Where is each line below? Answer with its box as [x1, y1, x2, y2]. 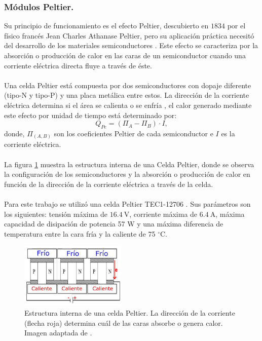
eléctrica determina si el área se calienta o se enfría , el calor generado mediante [4, 99, 252, 110]
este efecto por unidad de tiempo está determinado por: [4, 109, 177, 120]
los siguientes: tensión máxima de [4, 208, 108, 219]
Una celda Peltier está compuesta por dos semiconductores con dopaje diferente [4, 80, 251, 90]
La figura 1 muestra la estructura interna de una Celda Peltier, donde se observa [4, 159, 254, 169]
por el [227, 20, 246, 31]
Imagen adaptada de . [24, 327, 92, 338]
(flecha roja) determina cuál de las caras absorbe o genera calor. [24, 317, 223, 328]
